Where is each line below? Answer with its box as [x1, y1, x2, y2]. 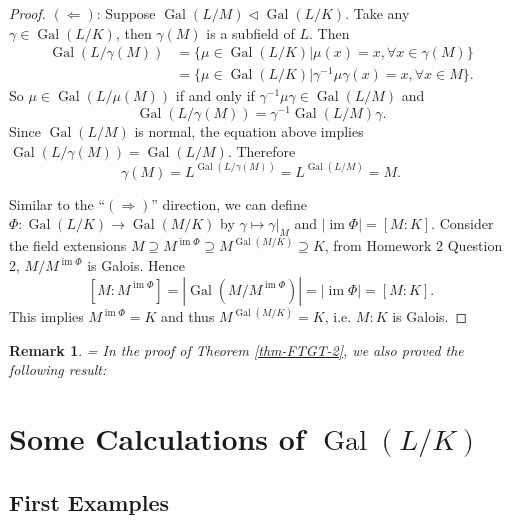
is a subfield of [206, 22, 295, 43]
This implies [9, 306, 84, 327]
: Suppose [96, 3, 156, 23]
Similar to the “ [9, 193, 106, 214]
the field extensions [9, 235, 127, 256]
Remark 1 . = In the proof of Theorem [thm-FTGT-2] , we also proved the [9, 339, 464, 360]
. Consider [431, 213, 494, 234]
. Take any [345, 3, 410, 23]
